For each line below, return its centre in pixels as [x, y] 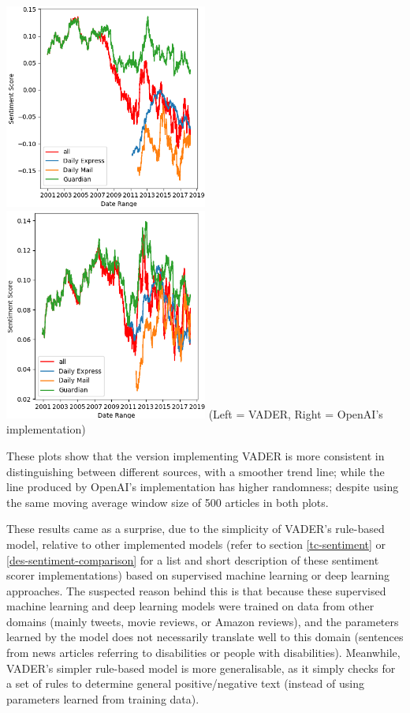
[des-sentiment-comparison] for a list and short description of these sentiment [193, 559]
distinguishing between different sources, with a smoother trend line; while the [196, 471]
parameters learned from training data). [103, 698]
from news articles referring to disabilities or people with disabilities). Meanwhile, [203, 653]
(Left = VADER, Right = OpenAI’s [296, 413]
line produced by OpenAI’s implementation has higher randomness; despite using [203, 487]
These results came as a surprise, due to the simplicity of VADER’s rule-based [196, 529]
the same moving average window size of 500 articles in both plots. [168, 502]
